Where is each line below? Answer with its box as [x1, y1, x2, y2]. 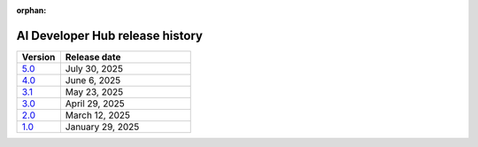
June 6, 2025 [65, 73, 121, 86]
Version [21, 50, 56, 63]
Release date [65, 50, 121, 63]
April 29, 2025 [65, 97, 126, 110]
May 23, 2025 [65, 85, 124, 97]
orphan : [16, 5, 47, 15]
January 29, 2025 [65, 120, 140, 133]
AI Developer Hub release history [16, 27, 204, 43]
